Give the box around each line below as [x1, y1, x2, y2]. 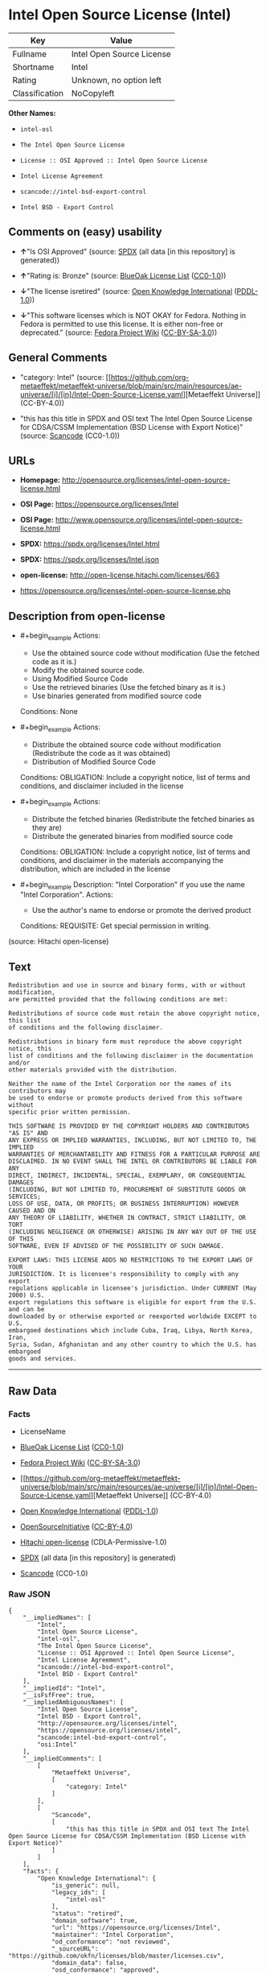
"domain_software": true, [51, 1917, 138, 1925]
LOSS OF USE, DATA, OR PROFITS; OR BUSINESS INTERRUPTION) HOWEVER [8, 1200, 239, 1208]
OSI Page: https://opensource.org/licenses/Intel [19, 499, 179, 509]
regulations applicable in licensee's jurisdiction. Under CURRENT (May [8, 1284, 257, 1293]
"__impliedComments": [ [22, 1755, 103, 1763]
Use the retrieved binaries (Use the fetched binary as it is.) [31, 682, 227, 692]
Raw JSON [8, 1588, 51, 1600]
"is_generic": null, [51, 1881, 121, 1889]
